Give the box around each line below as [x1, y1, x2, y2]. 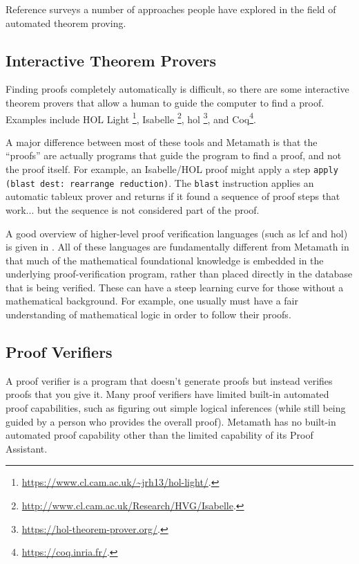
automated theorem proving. [6, 15, 126, 30]
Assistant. [6, 441, 48, 455]
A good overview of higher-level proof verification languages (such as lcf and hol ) [6, 226, 348, 240]
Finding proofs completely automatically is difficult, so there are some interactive [6, 82, 349, 96]
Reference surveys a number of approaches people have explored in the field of [6, 2, 336, 16]
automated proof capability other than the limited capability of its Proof [6, 428, 313, 442]
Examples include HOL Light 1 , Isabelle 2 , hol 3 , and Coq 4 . [6, 109, 256, 126]
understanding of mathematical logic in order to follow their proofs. [6, 307, 291, 322]
